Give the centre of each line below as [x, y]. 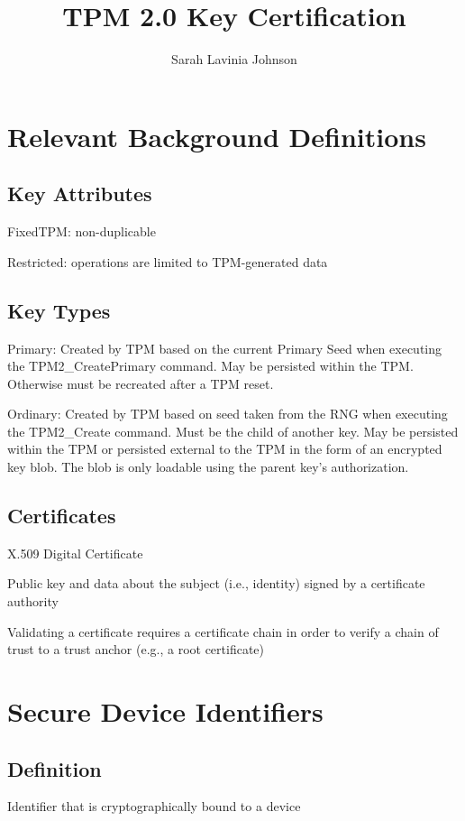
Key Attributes [80, 194]
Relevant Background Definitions [217, 136]
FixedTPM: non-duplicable [82, 231]
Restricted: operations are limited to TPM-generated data [168, 261]
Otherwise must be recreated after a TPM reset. [141, 383]
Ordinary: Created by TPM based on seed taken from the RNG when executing [228, 414]
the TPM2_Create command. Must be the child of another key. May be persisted [233, 431]
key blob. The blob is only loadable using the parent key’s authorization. [208, 467]
